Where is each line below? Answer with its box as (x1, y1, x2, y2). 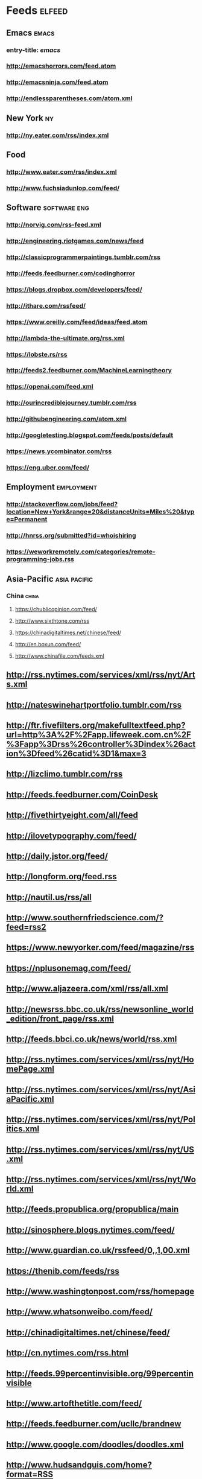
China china (6, 592, 39, 600)
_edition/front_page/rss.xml (6, 1013, 115, 1023)
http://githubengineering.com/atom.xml (6, 415, 127, 423)
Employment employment (6, 482, 98, 492)
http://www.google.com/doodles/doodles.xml (6, 1439, 184, 1449)
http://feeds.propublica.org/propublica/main (6, 1204, 179, 1215)
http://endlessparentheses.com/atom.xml (6, 94, 133, 103)
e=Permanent (6, 515, 48, 524)
